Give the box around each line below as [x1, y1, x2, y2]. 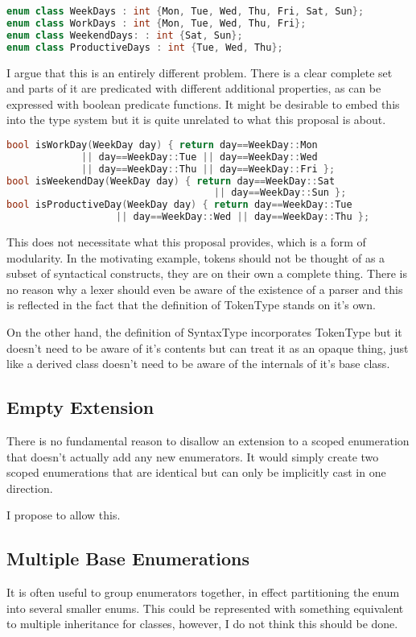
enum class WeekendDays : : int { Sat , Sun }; [6, 29, 243, 41]
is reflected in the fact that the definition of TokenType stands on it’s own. [6, 296, 376, 313]
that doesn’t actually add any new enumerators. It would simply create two [6, 448, 379, 465]
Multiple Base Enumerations [6, 546, 249, 571]
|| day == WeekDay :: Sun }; [213, 187, 347, 199]
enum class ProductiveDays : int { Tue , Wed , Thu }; [6, 41, 283, 53]
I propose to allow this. [6, 507, 121, 523]
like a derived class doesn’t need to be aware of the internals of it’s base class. [6, 355, 390, 372]
